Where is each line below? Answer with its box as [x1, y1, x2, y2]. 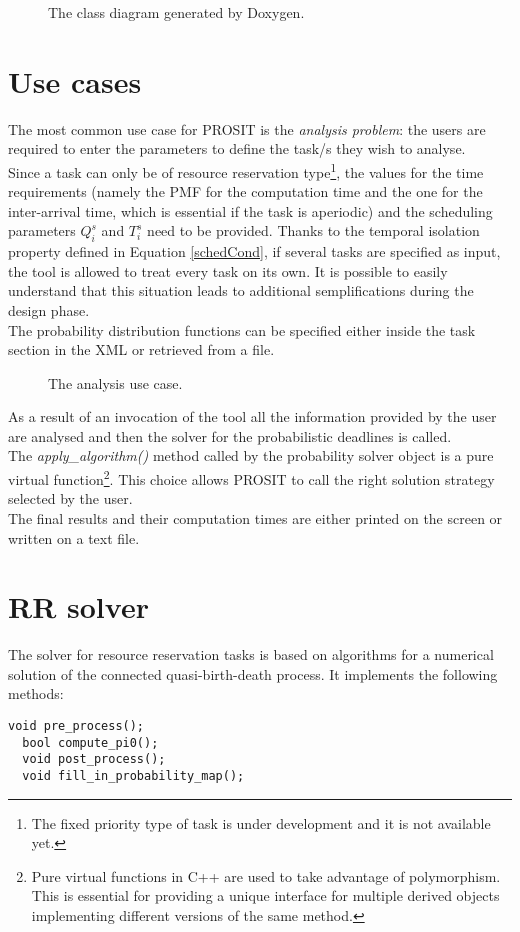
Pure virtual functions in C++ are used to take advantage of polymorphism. [31, 865, 501, 886]
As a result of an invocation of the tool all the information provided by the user [8, 406, 497, 427]
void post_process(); [22, 752, 166, 767]
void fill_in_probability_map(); [22, 768, 245, 783]
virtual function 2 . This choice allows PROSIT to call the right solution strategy [8, 466, 495, 489]
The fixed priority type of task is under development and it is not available [31, 812, 491, 833]
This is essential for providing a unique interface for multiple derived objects [31, 885, 500, 906]
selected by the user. [8, 488, 133, 509]
